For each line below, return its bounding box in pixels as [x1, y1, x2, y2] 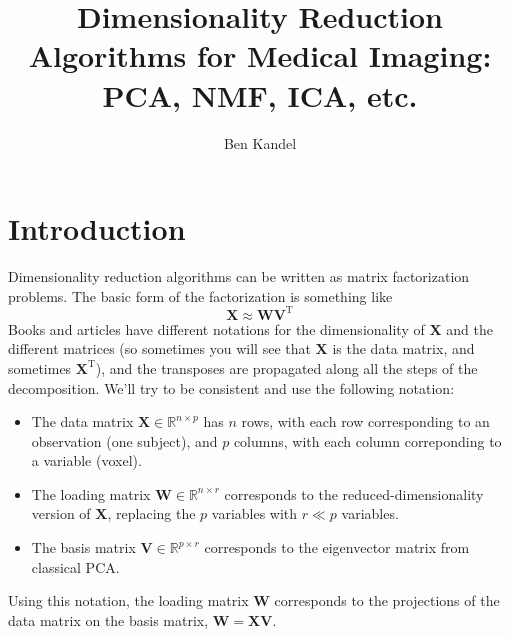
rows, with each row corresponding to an [241, 411, 490, 432]
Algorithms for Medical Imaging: [28, 35, 492, 76]
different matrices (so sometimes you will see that [8, 338, 311, 359]
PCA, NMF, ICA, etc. [102, 74, 418, 115]
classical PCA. [31, 556, 120, 577]
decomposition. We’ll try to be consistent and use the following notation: [8, 377, 455, 398]
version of [31, 503, 91, 524]
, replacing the [107, 503, 196, 524]
